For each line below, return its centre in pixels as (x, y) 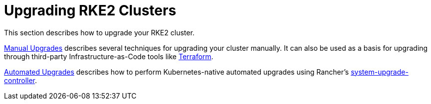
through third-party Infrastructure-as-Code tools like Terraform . (109, 56)
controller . (21, 80)
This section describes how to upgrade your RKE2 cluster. (99, 32)
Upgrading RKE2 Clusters (90, 10)
